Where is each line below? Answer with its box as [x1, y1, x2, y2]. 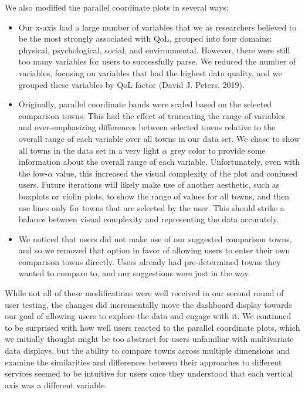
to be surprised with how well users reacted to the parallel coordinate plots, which [5, 321, 300, 333]
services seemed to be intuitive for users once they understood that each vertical [5, 367, 293, 380]
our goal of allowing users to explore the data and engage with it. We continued [5, 310, 292, 322]
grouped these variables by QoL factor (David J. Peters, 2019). [18, 78, 245, 90]
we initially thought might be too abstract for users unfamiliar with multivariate [5, 333, 294, 345]
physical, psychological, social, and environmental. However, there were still [18, 43, 290, 56]
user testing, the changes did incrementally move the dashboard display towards [5, 298, 292, 310]
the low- [18, 167, 48, 179]
